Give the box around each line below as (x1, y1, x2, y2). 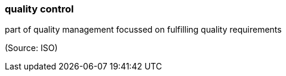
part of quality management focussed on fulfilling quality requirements (5, 24, 282, 35)
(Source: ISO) (5, 43, 58, 53)
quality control (5, 3, 74, 15)
